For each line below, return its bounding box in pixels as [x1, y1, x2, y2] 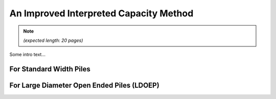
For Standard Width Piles [9, 65, 90, 73]
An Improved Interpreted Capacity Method [9, 8, 194, 19]
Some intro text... [9, 52, 46, 58]
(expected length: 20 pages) [23, 37, 83, 43]
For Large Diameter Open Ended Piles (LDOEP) [9, 81, 159, 90]
